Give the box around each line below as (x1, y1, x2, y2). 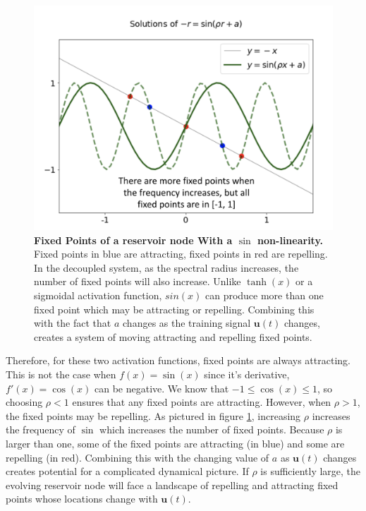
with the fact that (34, 315, 111, 330)
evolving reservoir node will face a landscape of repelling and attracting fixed (6, 477, 338, 492)
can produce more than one (205, 287, 324, 302)
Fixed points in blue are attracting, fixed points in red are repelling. (34, 246, 328, 261)
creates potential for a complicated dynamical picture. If (6, 464, 249, 479)
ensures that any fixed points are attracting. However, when (72, 395, 331, 409)
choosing (6, 395, 43, 409)
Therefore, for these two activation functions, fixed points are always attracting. (6, 353, 350, 368)
